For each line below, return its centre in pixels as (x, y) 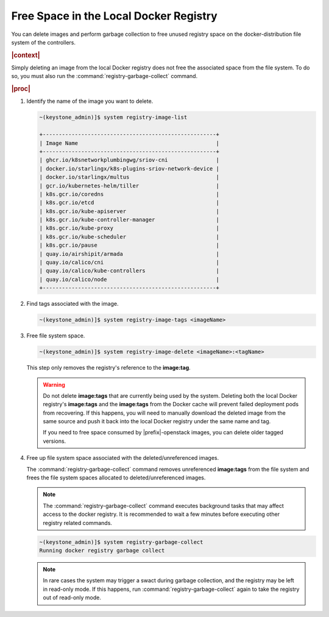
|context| (26, 55)
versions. (55, 441)
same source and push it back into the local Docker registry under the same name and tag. (157, 421)
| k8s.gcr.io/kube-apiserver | (129, 211)
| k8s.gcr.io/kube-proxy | (129, 228)
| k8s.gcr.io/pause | (129, 245)
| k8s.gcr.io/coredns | (129, 194)
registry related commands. (78, 523)
